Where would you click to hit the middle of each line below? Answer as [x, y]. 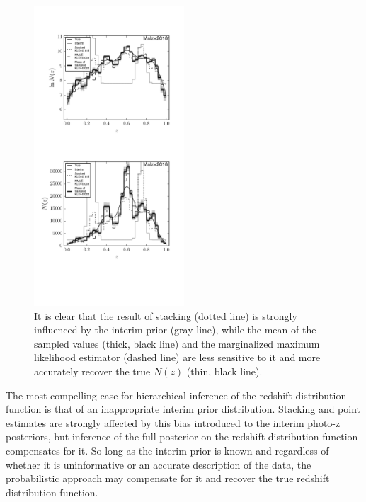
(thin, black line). [224, 371]
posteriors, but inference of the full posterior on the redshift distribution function [182, 437]
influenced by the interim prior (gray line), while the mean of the [175, 330]
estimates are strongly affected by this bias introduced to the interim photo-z [173, 422]
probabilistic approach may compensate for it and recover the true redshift [168, 478]
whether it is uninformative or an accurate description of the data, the [159, 464]
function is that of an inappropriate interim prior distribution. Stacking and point [183, 409]
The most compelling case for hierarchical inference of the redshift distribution [176, 395]
